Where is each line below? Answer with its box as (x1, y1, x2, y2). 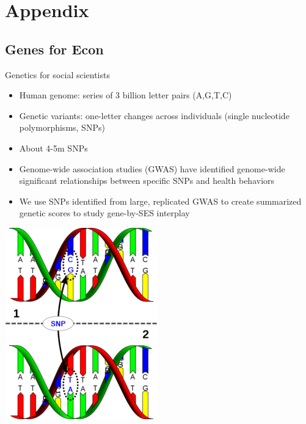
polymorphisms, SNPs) (19, 121, 105, 134)
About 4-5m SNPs (19, 141, 88, 154)
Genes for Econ (5, 39, 104, 58)
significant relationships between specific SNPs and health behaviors (19, 174, 275, 187)
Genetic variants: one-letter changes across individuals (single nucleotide (19, 109, 290, 122)
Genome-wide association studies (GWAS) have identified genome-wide (19, 162, 285, 175)
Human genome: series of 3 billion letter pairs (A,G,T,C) (19, 89, 232, 101)
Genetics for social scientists (5, 68, 110, 81)
